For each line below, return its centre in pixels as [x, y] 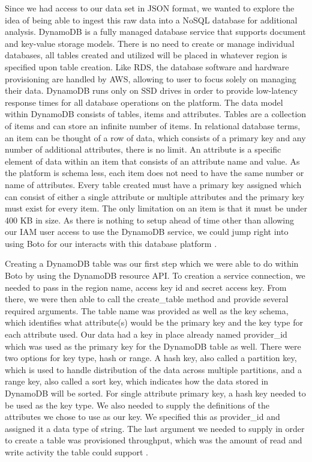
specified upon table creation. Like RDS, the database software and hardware [147, 66]
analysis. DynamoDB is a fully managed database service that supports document [155, 32]
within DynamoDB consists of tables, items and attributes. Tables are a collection [156, 114]
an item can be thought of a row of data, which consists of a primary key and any [155, 137]
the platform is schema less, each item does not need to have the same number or [154, 173]
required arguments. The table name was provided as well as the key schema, [147, 310]
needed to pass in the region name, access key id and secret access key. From [146, 287]
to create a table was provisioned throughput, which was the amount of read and [154, 440]
